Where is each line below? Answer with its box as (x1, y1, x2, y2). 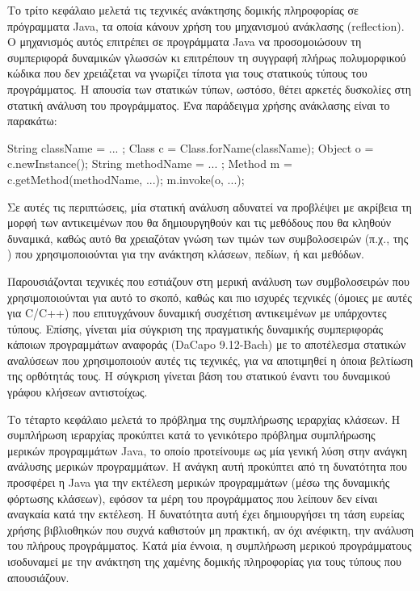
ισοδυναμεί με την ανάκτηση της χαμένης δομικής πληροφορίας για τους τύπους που (7, 553, 401, 569)
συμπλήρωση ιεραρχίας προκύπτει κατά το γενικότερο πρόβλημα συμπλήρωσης (7, 426, 376, 443)
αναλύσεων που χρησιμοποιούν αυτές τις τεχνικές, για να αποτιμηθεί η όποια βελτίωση (7, 351, 414, 368)
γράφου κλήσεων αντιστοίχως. (7, 384, 148, 400)
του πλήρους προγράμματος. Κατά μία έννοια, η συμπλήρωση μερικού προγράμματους (7, 537, 412, 554)
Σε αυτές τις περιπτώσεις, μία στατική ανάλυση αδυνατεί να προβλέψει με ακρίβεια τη (7, 198, 412, 215)
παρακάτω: (7, 112, 57, 129)
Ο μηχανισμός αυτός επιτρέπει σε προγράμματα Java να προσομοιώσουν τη (7, 33, 362, 50)
